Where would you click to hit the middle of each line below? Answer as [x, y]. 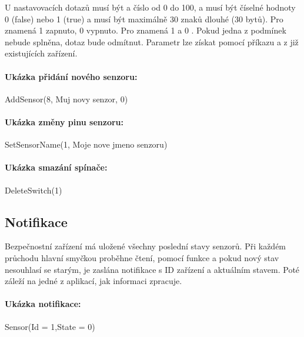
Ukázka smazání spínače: [56, 167]
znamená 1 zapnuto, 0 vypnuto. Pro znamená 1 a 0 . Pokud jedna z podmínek [146, 30]
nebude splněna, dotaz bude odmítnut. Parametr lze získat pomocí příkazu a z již [152, 41]
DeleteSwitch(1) [34, 190]
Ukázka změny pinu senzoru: [64, 121]
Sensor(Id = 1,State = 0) [50, 326]
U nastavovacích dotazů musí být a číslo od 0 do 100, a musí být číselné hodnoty [150, 7]
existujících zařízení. [41, 53]
